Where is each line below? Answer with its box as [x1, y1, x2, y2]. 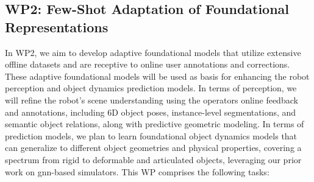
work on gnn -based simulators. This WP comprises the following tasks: [5, 165, 269, 178]
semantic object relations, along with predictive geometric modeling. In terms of [5, 117, 304, 130]
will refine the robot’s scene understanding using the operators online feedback [5, 93, 298, 106]
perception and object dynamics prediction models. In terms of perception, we [5, 82, 297, 94]
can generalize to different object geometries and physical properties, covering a [5, 141, 302, 154]
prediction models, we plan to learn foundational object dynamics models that [5, 129, 298, 142]
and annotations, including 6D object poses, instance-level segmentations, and [5, 105, 296, 118]
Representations [5, 17, 109, 36]
